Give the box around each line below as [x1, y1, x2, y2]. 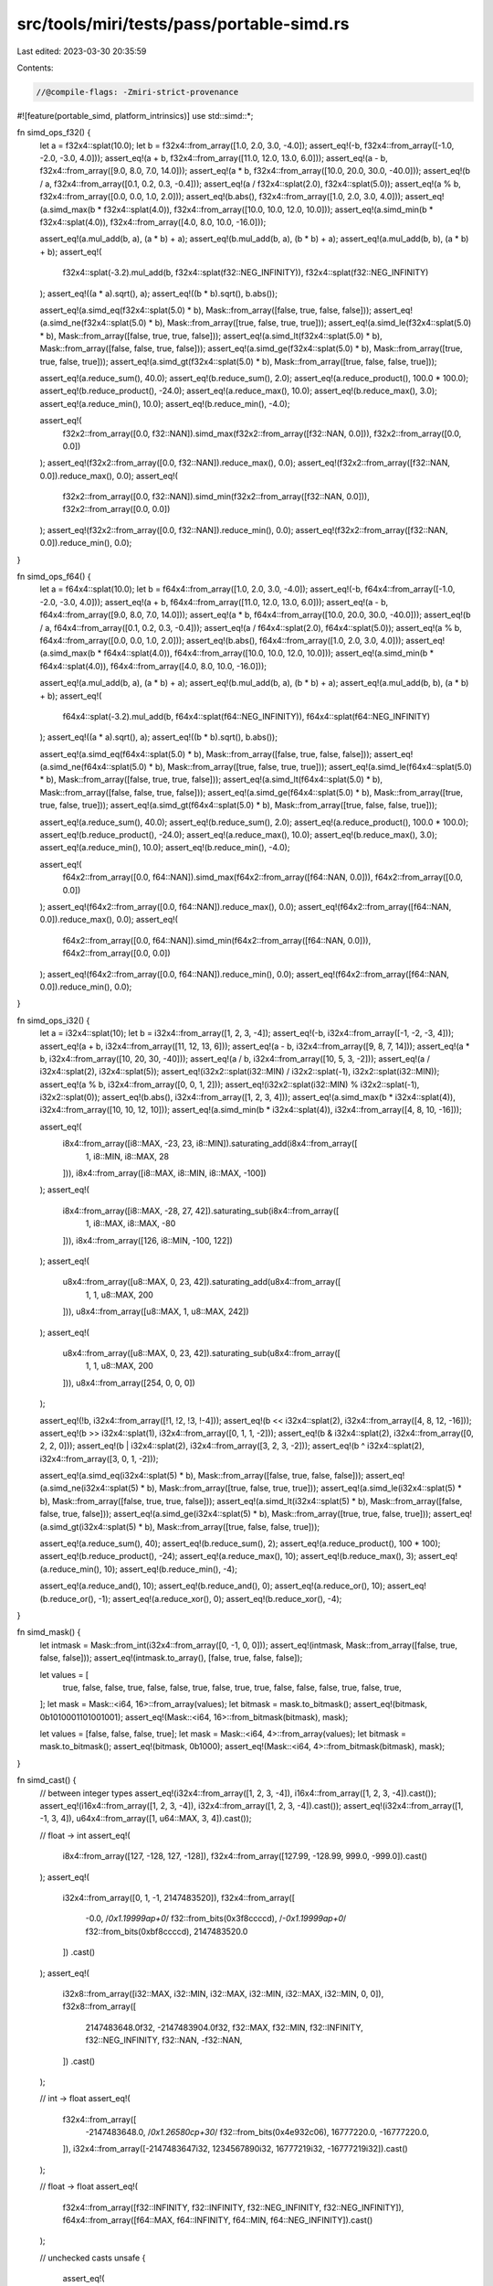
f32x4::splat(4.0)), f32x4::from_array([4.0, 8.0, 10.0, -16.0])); [39, 217, 267, 228]
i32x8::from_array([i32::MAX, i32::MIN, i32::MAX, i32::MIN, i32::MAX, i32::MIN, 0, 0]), [62, 1988, 384, 1999]
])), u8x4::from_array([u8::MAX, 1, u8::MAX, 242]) [62, 1306, 250, 1317]
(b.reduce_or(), [39, 1593, 97, 1604]
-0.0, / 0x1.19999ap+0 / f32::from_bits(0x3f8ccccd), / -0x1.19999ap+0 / [85, 1913, 347, 1924]
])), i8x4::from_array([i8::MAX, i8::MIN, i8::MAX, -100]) [62, 1168, 267, 1179]
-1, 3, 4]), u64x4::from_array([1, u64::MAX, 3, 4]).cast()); [39, 1813, 252, 1824]
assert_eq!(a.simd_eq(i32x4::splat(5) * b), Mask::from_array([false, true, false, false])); [39, 1470, 364, 1481]
